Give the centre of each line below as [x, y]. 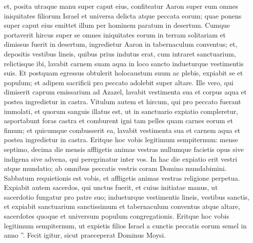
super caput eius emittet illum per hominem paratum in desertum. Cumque [117, 25]
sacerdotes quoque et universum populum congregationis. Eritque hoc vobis [117, 216]
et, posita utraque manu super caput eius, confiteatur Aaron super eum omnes [121, 6]
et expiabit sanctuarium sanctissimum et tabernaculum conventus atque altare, [122, 206]
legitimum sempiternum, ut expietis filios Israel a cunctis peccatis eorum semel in [125, 225]
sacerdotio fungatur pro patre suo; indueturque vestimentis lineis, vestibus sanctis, [127, 196]
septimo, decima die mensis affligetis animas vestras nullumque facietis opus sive [124, 149]
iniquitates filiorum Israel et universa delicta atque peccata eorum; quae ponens [123, 15]
